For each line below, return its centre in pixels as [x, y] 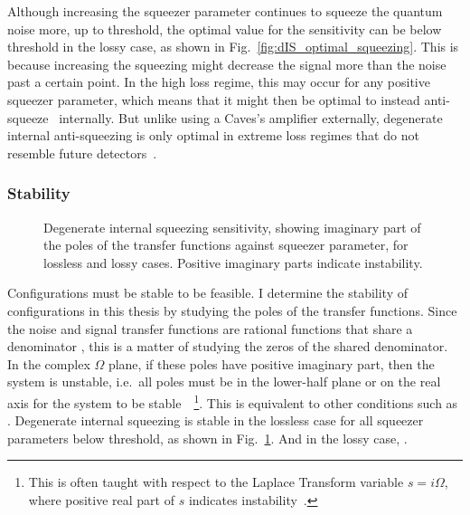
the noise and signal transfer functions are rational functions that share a [210, 328]
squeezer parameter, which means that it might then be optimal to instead [214, 99]
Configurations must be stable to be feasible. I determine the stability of [208, 293]
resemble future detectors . [82, 153]
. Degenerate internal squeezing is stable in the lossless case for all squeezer [216, 420]
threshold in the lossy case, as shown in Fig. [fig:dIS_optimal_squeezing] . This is [233, 47]
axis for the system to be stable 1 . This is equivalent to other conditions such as [233, 401]
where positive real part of [101, 499]
